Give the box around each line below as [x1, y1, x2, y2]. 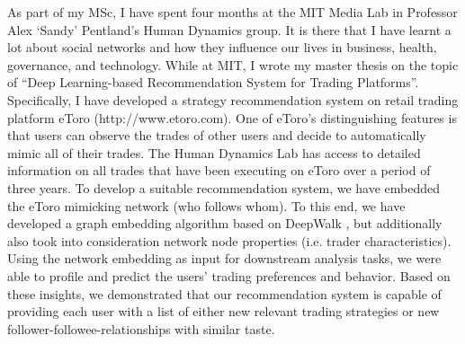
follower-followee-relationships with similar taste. [7, 319, 275, 338]
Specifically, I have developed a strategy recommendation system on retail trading [7, 90, 459, 109]
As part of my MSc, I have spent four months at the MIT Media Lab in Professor [7, 3, 458, 21]
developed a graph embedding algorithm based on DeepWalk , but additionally [7, 214, 443, 233]
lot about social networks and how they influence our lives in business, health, [7, 38, 437, 57]
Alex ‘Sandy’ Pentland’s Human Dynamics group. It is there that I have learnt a [7, 20, 452, 39]
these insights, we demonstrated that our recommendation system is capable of [7, 284, 442, 303]
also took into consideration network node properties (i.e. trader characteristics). [7, 231, 452, 250]
